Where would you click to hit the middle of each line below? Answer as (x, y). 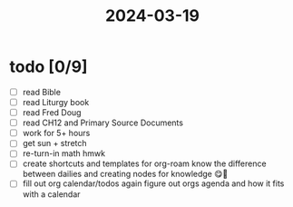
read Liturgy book (56, 102)
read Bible (42, 92)
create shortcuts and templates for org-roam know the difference (144, 163)
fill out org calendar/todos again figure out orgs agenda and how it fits (153, 183)
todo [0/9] (49, 67)
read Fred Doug (52, 113)
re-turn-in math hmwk (64, 153)
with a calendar (51, 194)
